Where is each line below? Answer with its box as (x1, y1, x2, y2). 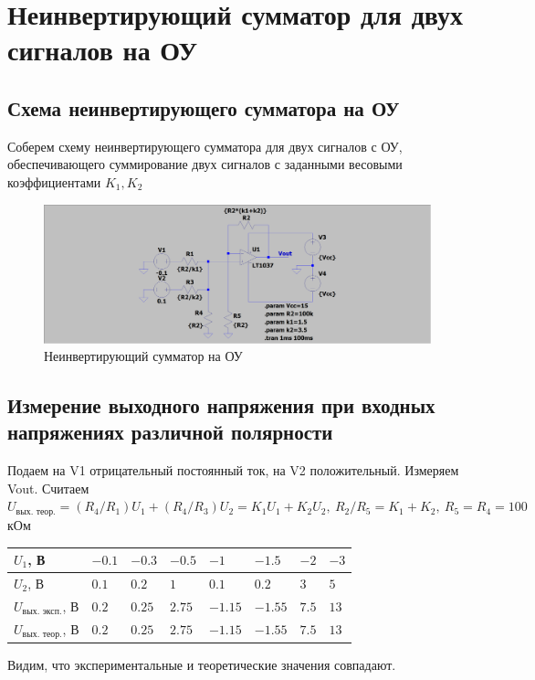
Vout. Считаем (7, 478, 89, 497)
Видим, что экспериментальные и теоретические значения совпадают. (7, 654, 396, 674)
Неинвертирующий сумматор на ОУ (44, 346, 243, 366)
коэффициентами (7, 172, 101, 191)
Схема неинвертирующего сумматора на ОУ (7, 93, 400, 122)
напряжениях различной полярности (7, 418, 333, 446)
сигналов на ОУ (7, 31, 198, 69)
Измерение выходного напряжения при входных (7, 391, 435, 420)
